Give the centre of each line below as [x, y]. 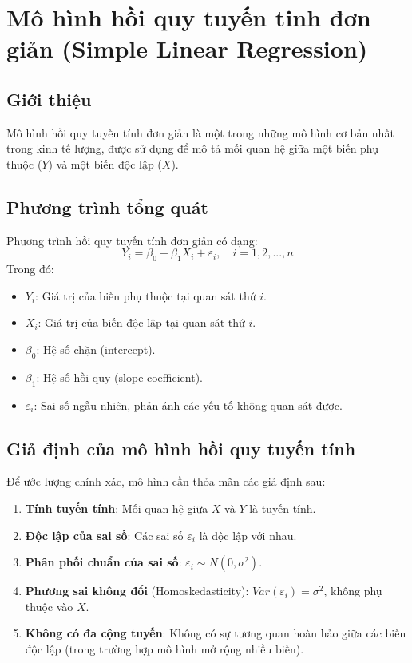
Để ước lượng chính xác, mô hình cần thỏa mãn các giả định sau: [166, 481]
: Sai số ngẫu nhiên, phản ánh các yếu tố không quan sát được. [188, 405]
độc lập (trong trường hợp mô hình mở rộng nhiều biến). [164, 648]
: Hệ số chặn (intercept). [96, 349]
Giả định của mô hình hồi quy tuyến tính [181, 448]
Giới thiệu [49, 99]
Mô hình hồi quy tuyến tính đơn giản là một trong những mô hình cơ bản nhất [200, 132]
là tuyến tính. [283, 508]
